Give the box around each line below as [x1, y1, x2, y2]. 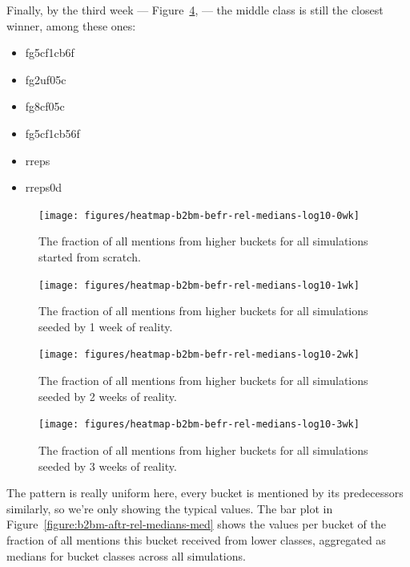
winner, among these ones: [6, 17, 136, 34]
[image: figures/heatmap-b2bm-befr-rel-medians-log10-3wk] [38, 419, 360, 431]
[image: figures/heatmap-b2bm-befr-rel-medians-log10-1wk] [38, 279, 360, 291]
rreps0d [25, 179, 62, 196]
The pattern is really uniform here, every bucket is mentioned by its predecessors [6, 484, 404, 501]
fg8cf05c [25, 98, 65, 115]
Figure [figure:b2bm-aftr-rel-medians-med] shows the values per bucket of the [6, 516, 386, 533]
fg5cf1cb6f [25, 44, 74, 61]
